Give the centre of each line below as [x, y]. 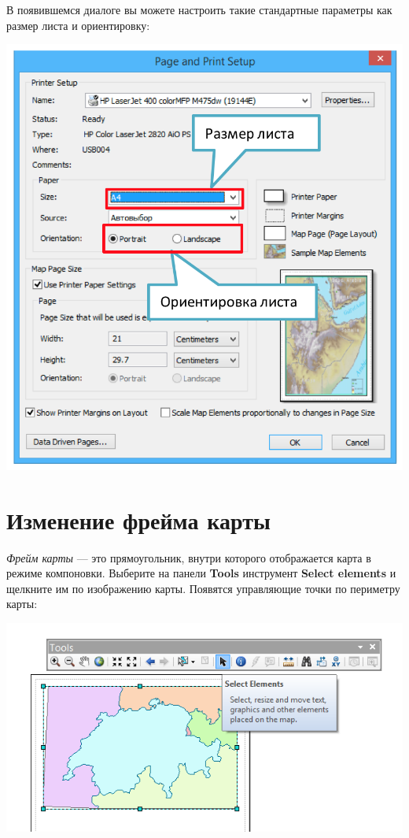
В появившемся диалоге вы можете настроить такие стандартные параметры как [199, 9]
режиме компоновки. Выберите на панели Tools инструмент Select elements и [201, 573]
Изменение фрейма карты [138, 519]
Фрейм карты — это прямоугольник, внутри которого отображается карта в [189, 557]
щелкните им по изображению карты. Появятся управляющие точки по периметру [203, 588]
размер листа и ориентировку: [78, 25]
